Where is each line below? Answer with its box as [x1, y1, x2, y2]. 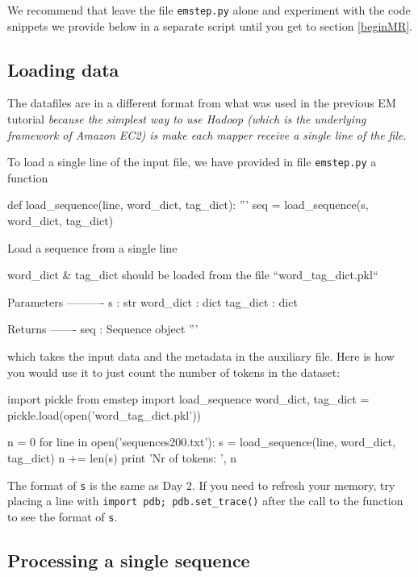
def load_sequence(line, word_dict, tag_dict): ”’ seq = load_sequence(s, [7, 196, 369, 213]
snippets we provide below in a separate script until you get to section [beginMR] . [7, 17, 412, 34]
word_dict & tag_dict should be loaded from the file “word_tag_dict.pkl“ [7, 266, 378, 283]
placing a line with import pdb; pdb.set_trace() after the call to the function [7, 492, 403, 509]
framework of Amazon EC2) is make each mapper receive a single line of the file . [7, 126, 407, 143]
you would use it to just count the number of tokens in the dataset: [7, 363, 341, 380]
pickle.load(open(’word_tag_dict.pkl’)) [7, 406, 202, 423]
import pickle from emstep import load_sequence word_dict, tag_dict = [7, 391, 370, 408]
